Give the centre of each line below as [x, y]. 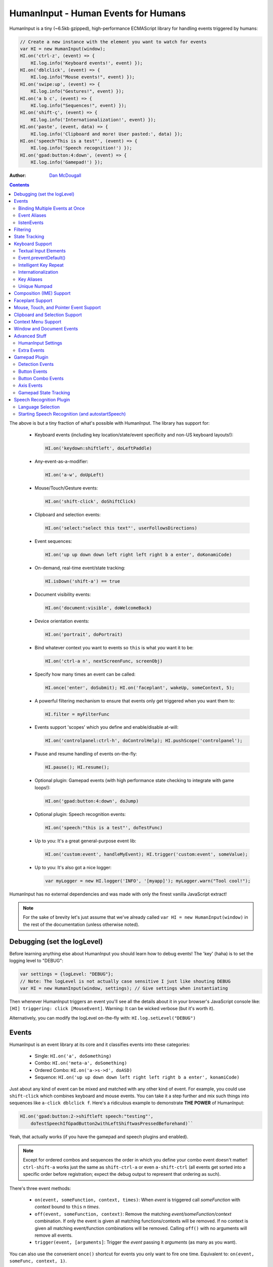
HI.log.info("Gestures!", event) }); [77, 91]
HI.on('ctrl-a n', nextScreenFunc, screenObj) [104, 661]
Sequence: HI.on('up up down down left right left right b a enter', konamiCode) [137, 1077]
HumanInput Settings [40, 343]
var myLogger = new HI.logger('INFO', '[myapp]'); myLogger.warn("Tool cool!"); [148, 881]
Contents [19, 184]
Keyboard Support [33, 244]
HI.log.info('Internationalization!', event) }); [93, 120]
